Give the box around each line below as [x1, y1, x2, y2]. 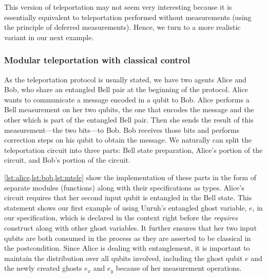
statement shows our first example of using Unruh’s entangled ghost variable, [4, 202, 247, 213]
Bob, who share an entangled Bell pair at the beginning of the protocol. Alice [4, 84, 248, 95]
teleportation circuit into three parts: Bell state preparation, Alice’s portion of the [4, 144, 263, 155]
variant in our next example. [4, 31, 94, 42]
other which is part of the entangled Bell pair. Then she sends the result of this [4, 114, 254, 125]
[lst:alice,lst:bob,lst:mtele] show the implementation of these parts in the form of [4, 171, 256, 182]
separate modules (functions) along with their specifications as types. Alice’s [4, 182, 244, 193]
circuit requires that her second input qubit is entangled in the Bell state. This [4, 192, 252, 203]
